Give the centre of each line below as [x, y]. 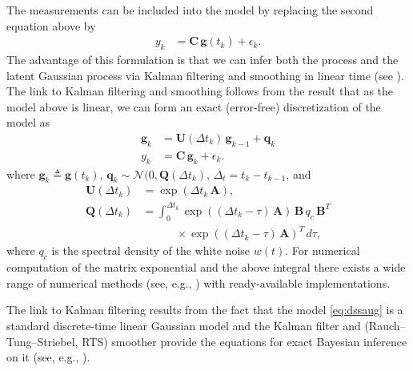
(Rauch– [385, 325]
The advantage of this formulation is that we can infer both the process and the [202, 60]
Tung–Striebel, [42, 341]
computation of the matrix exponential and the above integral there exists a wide [206, 267]
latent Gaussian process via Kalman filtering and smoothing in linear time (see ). [205, 75]
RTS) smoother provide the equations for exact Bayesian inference [245, 341]
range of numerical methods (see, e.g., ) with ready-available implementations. [198, 282]
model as [28, 122]
